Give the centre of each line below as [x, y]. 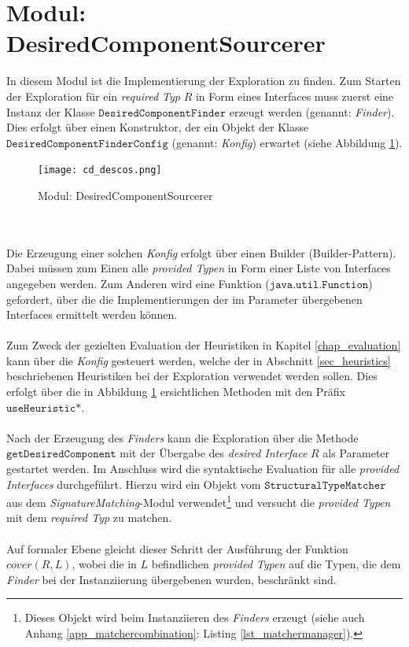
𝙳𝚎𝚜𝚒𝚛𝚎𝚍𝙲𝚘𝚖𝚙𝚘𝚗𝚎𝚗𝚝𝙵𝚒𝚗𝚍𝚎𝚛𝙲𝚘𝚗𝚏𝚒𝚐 [87, 144]
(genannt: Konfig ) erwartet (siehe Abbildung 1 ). [287, 142]
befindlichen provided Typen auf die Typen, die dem [276, 564]
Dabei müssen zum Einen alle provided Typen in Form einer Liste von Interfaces [199, 268]
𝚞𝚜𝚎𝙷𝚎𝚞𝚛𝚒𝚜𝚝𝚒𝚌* [44, 408]
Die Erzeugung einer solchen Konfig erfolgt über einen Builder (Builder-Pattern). [201, 252]
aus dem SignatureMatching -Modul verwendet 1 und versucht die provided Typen [199, 501]
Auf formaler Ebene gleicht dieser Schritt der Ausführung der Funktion [177, 548]
